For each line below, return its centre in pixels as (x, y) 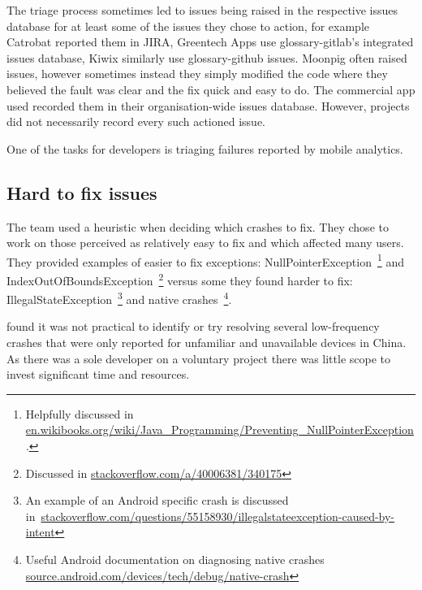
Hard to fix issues (82, 192)
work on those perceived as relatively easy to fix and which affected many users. (205, 243)
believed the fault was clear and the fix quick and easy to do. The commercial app (211, 89)
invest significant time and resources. (98, 374)
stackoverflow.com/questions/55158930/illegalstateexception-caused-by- (218, 516)
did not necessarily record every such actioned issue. (136, 121)
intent (40, 532)
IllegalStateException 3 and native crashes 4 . (119, 298)
